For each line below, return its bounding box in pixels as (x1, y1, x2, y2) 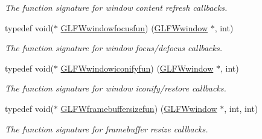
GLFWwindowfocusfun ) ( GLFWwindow (60, 21, 208, 34)
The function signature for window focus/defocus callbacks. (5, 42, 222, 54)
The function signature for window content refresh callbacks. (5, 1, 228, 13)
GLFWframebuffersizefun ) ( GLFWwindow (60, 102, 217, 114)
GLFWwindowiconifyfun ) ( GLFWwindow (60, 61, 214, 74)
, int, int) (224, 102, 258, 114)
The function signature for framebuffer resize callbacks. (5, 122, 208, 135)
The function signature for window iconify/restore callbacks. (5, 82, 226, 94)
